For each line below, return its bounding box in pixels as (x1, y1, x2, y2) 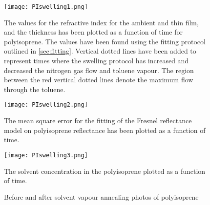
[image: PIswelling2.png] (4, 101, 88, 109)
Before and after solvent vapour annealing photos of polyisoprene (4, 191, 199, 202)
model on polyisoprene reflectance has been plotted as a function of (4, 125, 206, 135)
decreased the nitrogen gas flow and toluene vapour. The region (4, 65, 194, 75)
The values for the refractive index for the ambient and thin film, (4, 17, 199, 27)
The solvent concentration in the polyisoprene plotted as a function (4, 166, 206, 176)
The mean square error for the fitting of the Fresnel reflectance (4, 115, 192, 126)
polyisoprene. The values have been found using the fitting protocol (4, 36, 206, 46)
